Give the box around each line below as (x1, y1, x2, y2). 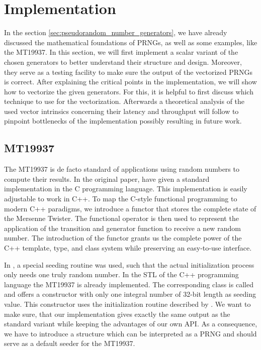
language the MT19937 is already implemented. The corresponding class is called (4, 279, 253, 289)
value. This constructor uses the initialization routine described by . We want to (4, 298, 251, 309)
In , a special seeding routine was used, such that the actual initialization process (4, 259, 254, 270)
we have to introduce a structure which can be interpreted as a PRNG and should (4, 328, 257, 338)
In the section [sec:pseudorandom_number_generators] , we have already (4, 27, 227, 38)
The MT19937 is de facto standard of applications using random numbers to (4, 164, 239, 174)
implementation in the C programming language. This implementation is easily (4, 183, 247, 194)
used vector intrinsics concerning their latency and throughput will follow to (4, 105, 239, 116)
